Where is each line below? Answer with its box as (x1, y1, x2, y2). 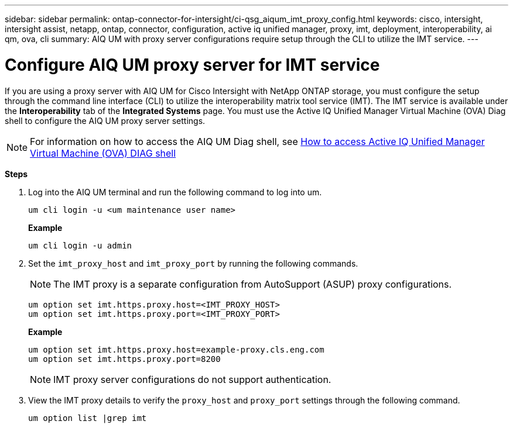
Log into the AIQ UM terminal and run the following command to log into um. (28, 187, 322, 197)
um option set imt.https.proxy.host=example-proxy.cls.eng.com (28, 344, 324, 354)
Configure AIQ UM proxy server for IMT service (5, 54, 380, 75)
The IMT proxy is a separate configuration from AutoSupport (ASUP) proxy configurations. (53, 278, 452, 290)
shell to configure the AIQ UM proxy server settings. (5, 115, 206, 126)
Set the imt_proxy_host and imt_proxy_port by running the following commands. (28, 258, 358, 268)
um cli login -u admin (28, 240, 132, 250)
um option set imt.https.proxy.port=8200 (28, 354, 221, 364)
